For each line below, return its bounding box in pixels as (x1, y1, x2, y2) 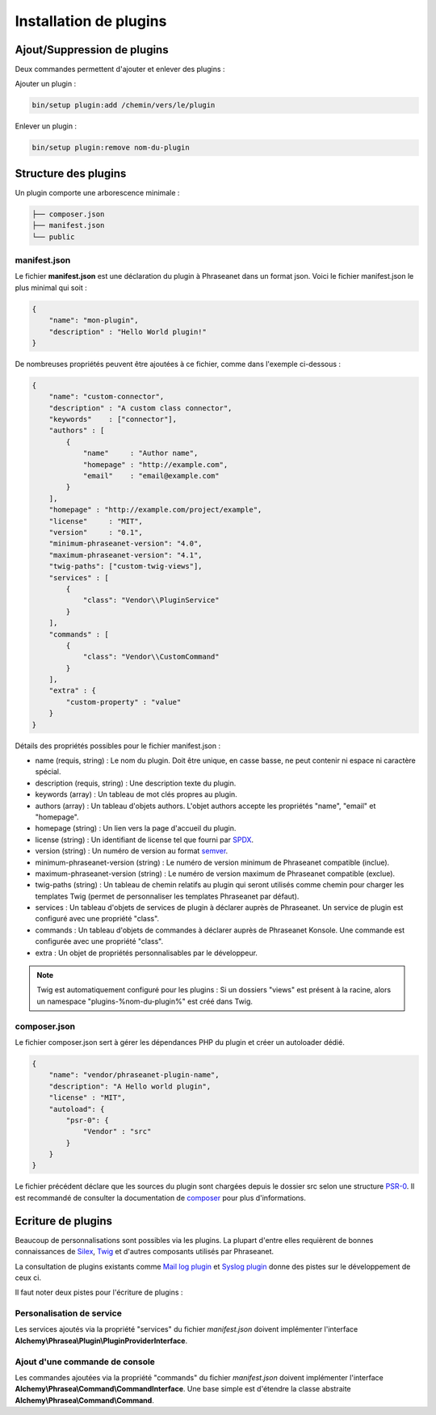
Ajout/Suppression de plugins (15, 43, 169, 57)
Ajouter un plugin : (15, 79, 77, 89)
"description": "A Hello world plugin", (48, 1081, 212, 1091)
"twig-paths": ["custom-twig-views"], (48, 562, 203, 571)
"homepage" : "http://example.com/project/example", (48, 505, 262, 515)
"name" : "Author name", (82, 449, 199, 458)
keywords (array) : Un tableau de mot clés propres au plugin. (35, 790, 237, 799)
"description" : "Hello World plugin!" (48, 327, 208, 336)
